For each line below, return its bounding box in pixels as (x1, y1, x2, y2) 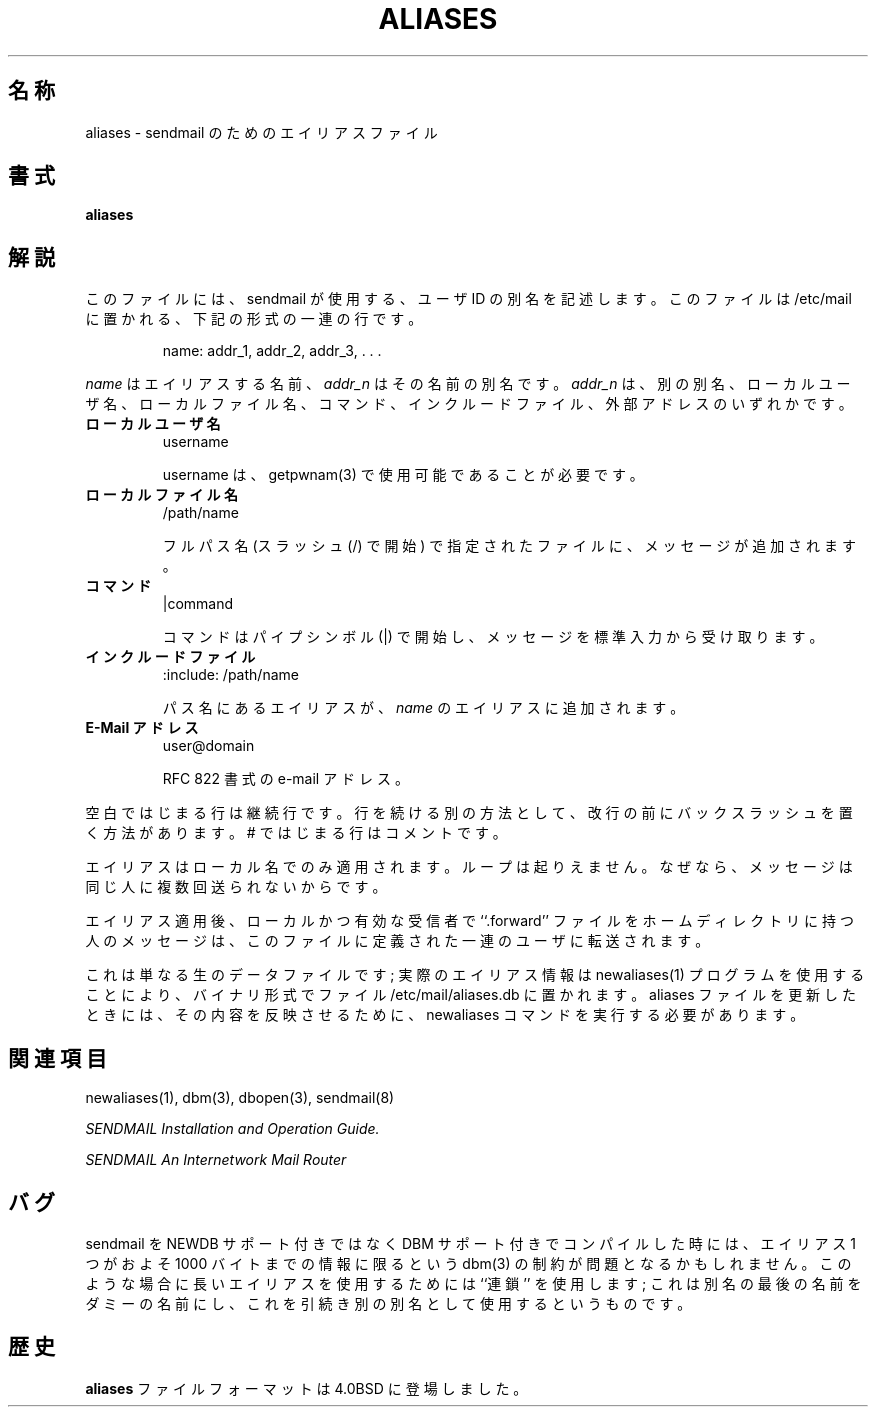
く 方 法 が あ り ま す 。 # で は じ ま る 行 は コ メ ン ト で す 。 (85, 824, 507, 842)
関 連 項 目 (8, 1045, 107, 1071)
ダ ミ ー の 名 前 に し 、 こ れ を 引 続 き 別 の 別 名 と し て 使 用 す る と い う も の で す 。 (85, 1294, 692, 1312)
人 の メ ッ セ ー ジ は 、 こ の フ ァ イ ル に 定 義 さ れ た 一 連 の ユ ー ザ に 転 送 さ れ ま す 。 (85, 932, 710, 950)
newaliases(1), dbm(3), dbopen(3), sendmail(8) (85, 1089, 395, 1107)
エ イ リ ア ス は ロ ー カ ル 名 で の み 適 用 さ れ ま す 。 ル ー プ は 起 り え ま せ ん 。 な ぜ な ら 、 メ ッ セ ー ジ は (85, 858, 853, 876)
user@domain (162, 737, 255, 755)
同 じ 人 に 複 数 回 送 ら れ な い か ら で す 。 (85, 878, 387, 896)
